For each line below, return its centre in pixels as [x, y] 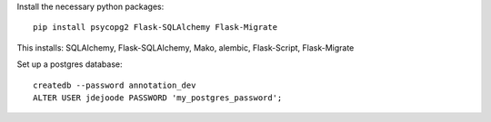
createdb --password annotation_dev [115, 85]
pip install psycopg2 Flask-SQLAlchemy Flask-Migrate [155, 28]
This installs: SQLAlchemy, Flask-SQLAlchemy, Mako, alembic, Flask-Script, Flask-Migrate [185, 47]
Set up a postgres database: [70, 64]
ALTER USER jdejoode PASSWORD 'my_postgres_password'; [158, 98]
